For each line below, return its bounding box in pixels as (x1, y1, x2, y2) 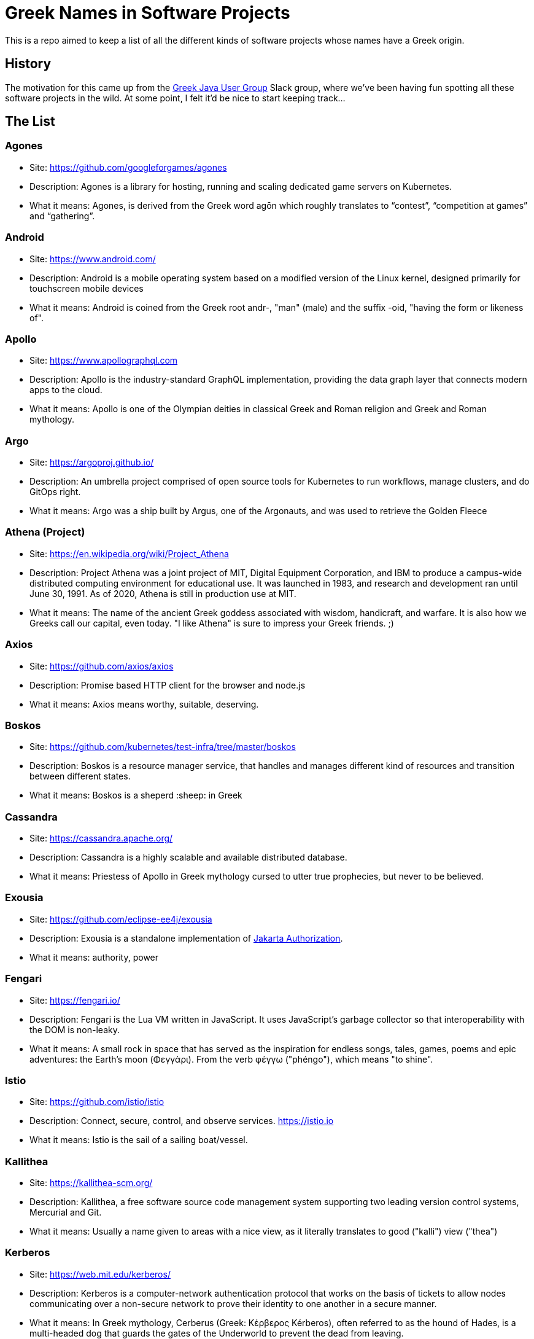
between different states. (29, 771, 131, 782)
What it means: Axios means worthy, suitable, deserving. (29, 698, 259, 709)
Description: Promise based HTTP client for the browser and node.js (29, 679, 306, 690)
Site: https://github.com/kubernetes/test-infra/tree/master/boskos (29, 741, 296, 752)
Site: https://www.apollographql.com (29, 355, 178, 366)
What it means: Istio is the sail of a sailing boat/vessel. (29, 1134, 248, 1146)
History (5, 56, 52, 72)
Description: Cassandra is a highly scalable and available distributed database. (29, 852, 347, 863)
